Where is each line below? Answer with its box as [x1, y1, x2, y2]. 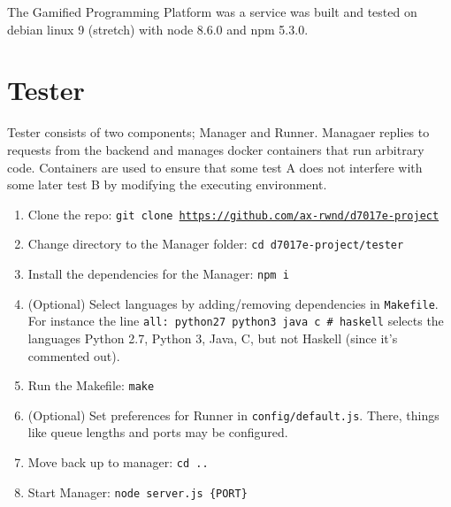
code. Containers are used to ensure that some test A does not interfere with [7, 157, 423, 176]
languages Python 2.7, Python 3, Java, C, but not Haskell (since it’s [27, 328, 398, 347]
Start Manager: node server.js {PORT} [27, 482, 248, 501]
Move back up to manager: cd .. [27, 453, 209, 472]
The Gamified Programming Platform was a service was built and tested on [7, 3, 417, 20]
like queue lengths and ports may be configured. [27, 423, 288, 442]
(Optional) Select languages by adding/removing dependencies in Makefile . [27, 294, 439, 312]
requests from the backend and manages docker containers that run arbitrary [7, 140, 424, 158]
